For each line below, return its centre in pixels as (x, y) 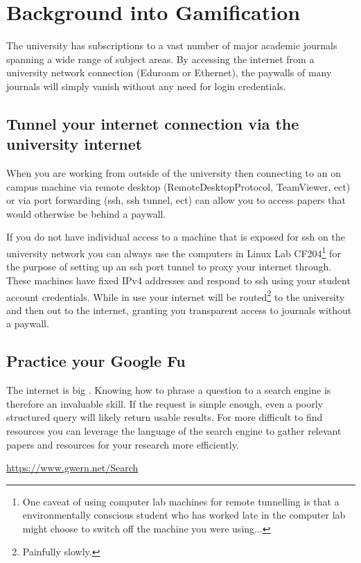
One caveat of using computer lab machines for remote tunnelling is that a (181, 501)
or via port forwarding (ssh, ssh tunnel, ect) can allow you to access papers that (176, 200)
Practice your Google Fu (96, 361)
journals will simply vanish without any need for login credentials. (146, 86)
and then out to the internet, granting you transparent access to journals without (179, 310)
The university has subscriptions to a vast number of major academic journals (172, 45)
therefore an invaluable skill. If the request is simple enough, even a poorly (165, 403)
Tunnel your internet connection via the (153, 123)
